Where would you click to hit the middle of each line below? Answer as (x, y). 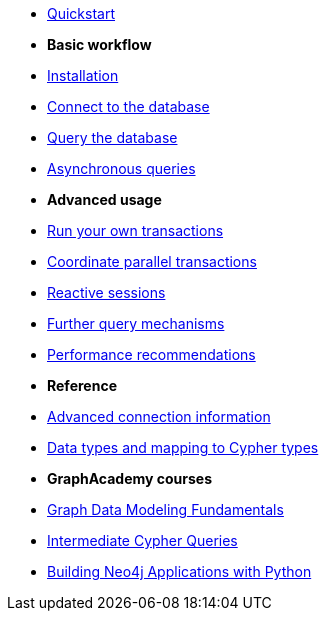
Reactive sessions (106, 292)
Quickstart (81, 13)
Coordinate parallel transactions (152, 261)
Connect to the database (128, 106)
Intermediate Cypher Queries (142, 540)
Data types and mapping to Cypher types (183, 447)
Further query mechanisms (136, 323)
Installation (83, 75)
